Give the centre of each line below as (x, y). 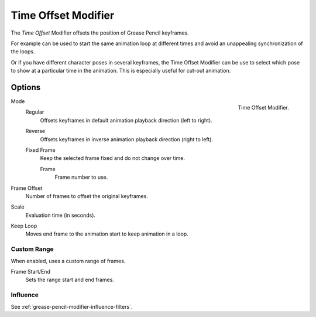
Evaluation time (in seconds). (61, 215)
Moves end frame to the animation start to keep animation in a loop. (107, 234)
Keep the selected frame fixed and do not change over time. (113, 158)
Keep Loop (24, 226)
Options (26, 87)
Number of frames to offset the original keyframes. (87, 196)
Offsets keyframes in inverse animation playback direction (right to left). (127, 139)
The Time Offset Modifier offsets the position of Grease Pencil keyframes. (100, 33)
